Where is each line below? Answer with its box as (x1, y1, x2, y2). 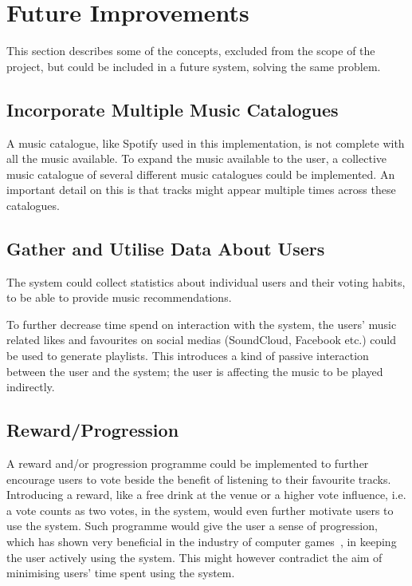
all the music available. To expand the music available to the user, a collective (6, 150, 386, 167)
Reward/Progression (6, 418, 179, 442)
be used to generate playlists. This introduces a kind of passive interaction (6, 347, 369, 364)
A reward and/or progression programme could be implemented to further (6, 455, 369, 472)
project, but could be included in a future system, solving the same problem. (6, 57, 381, 74)
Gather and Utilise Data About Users (6, 236, 325, 260)
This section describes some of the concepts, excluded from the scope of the (6, 42, 375, 59)
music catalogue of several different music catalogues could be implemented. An (6, 165, 395, 182)
